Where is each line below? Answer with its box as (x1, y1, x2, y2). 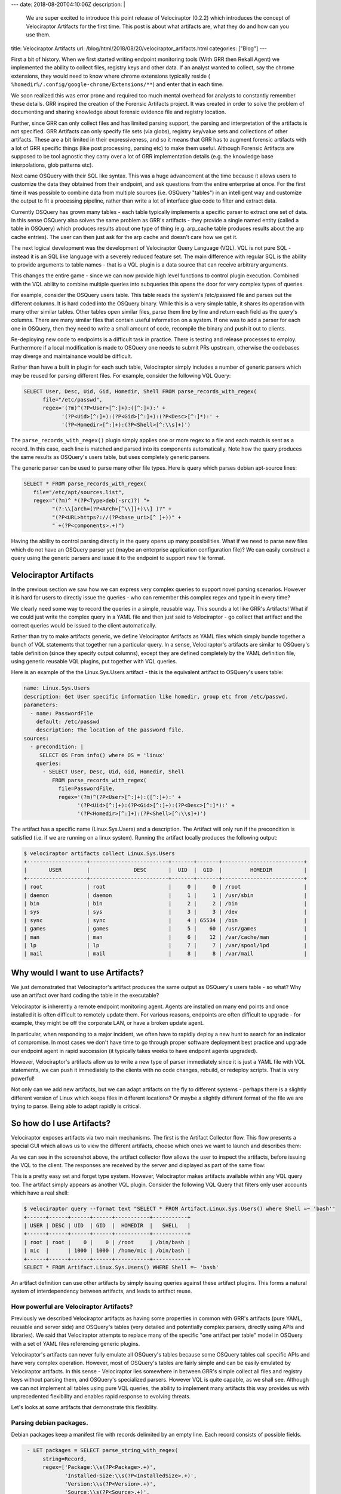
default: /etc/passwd (36, 718, 100, 725)
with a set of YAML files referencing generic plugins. (11, 1340, 140, 1347)
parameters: (23, 702, 59, 708)
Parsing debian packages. (11, 1419, 89, 1427)
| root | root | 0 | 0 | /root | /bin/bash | (23, 1239, 191, 1245)
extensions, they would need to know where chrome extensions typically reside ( (11, 72, 210, 79)
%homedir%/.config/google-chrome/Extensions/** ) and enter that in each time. (11, 81, 224, 88)
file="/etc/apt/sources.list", (33, 489, 125, 495)
